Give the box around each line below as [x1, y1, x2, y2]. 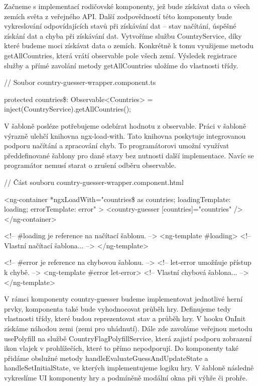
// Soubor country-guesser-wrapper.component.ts [4, 77, 156, 87]
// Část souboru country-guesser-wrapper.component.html [4, 176, 184, 187]
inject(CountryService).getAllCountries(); [4, 104, 132, 114]
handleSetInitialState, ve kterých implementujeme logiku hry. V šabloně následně [4, 362, 254, 373]
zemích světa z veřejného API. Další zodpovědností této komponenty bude [4, 11, 232, 21]
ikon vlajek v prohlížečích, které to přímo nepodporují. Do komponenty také [4, 343, 239, 353]
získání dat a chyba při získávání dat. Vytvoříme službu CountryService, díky [4, 30, 242, 41]
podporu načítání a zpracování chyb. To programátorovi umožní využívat [4, 140, 229, 151]
